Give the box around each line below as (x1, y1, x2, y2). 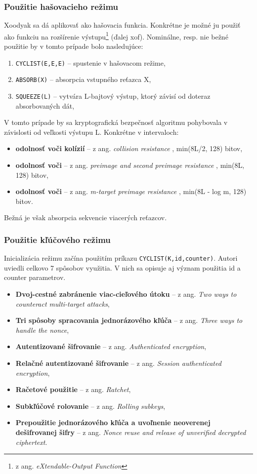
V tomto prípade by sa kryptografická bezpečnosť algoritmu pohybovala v (4, 117, 228, 127)
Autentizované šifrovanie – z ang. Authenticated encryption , (15, 341, 207, 352)
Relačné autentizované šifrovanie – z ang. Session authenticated (15, 358, 221, 368)
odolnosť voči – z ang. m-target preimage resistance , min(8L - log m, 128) (15, 186, 247, 197)
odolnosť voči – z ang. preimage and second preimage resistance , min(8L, (15, 160, 245, 170)
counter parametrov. (4, 272, 66, 282)
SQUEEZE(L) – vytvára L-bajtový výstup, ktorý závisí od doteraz (15, 90, 211, 101)
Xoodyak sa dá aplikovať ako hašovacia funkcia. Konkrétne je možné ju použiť (4, 20, 241, 30)
